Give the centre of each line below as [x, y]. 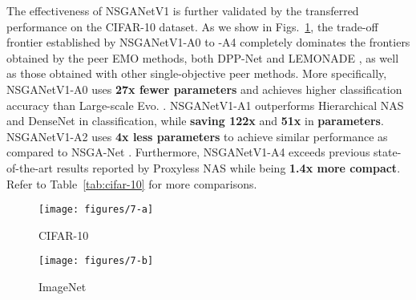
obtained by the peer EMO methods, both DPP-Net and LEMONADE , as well [203, 57]
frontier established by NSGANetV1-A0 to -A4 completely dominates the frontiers [208, 42]
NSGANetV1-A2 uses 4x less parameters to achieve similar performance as [197, 136]
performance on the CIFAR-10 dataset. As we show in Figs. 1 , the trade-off [192, 26]
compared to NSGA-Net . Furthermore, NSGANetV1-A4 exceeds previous [188, 152]
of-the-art [30, 167]
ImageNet [63, 287]
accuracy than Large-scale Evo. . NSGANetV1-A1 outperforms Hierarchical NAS [205, 105]
